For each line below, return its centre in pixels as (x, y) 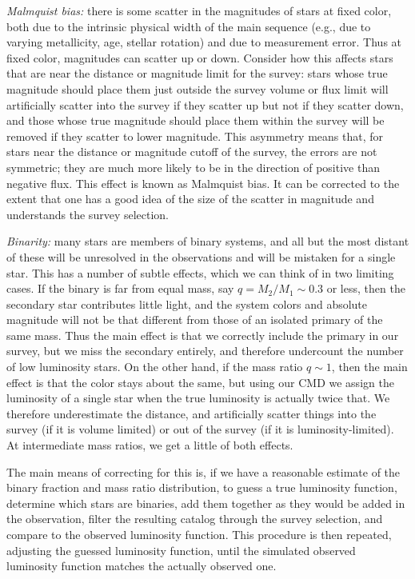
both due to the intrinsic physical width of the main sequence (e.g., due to (189, 26)
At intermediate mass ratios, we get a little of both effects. (150, 445)
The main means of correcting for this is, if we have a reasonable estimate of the (204, 471)
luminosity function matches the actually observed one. (142, 566)
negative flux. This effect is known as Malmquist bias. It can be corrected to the (203, 183)
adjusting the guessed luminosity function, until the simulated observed (181, 550)
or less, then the (366, 288)
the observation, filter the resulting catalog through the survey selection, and (195, 519)
